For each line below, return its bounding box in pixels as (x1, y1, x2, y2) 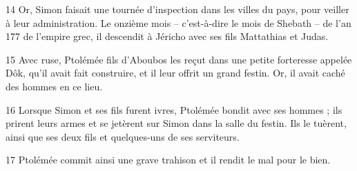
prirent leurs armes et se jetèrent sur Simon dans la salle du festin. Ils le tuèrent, (6, 116, 347, 130)
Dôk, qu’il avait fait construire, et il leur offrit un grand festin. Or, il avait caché (6, 66, 345, 80)
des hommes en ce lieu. (6, 79, 103, 93)
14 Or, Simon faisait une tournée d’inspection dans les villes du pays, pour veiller (6, 2, 349, 16)
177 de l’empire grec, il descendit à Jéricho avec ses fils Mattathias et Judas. (6, 29, 329, 43)
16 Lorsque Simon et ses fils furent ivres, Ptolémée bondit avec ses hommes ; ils (6, 102, 342, 117)
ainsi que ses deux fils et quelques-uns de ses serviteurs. (6, 129, 240, 143)
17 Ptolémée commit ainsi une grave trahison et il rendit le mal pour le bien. (6, 152, 331, 167)
